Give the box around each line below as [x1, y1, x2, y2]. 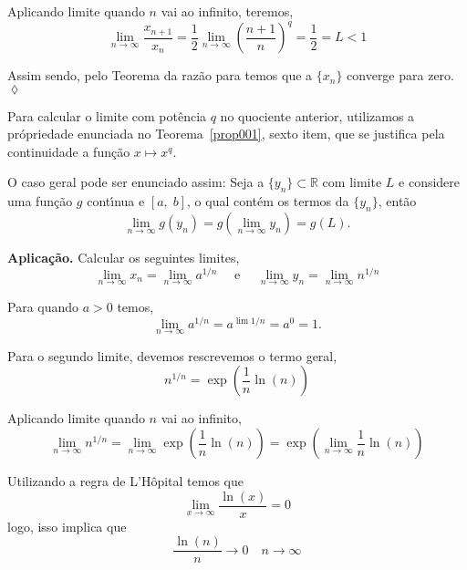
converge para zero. [347, 66, 454, 85]
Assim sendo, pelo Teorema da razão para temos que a [7, 66, 313, 85]
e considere [399, 172, 461, 192]
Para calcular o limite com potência [7, 106, 207, 125]
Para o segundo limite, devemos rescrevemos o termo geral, [7, 346, 337, 365]
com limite [322, 172, 382, 192]
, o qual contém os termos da [187, 192, 349, 211]
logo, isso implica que [7, 516, 127, 535]
